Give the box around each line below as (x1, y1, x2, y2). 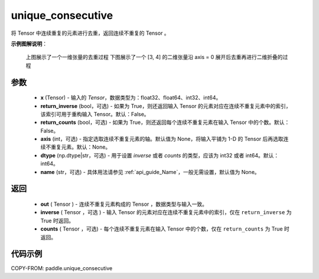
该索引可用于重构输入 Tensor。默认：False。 (40, 110, 150, 117)
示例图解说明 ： (11, 40, 47, 47)
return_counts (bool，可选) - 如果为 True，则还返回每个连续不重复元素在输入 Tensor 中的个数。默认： (40, 119, 290, 126)
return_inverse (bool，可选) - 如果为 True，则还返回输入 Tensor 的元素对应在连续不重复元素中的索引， (40, 102, 292, 109)
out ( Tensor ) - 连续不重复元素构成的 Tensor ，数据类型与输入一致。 (40, 201, 208, 208)
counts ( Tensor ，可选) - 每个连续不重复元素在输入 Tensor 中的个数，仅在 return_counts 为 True (40, 225, 283, 232)
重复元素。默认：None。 (50, 143, 111, 150)
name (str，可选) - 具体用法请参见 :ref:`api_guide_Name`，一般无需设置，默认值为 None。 (40, 168, 260, 175)
